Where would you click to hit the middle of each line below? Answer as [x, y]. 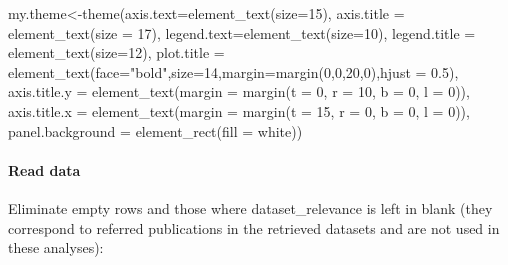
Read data [44, 169]
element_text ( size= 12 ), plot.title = [116, 52]
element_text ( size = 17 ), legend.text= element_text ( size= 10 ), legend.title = [242, 32]
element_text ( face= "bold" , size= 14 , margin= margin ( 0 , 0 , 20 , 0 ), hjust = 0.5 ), [233, 71]
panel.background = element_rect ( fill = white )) [155, 130]
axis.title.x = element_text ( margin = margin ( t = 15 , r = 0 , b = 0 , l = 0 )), [239, 110]
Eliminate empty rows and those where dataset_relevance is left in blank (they [250, 207]
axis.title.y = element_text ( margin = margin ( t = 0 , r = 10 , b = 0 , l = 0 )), [239, 91]
